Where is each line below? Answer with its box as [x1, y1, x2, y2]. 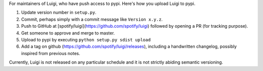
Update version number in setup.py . [21, 10, 97, 16]
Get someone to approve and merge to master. [21, 30, 115, 36]
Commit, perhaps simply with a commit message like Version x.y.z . [21, 16, 163, 22]
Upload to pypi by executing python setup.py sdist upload [21, 36, 151, 42]
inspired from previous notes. [21, 50, 80, 56]
